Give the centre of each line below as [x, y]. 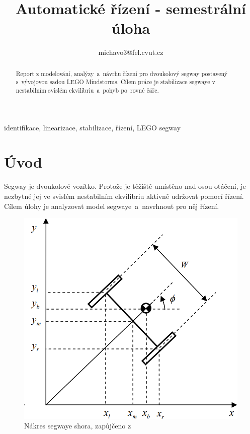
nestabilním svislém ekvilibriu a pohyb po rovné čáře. [87, 90]
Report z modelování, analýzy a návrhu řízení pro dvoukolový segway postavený [122, 73]
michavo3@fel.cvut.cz [131, 52]
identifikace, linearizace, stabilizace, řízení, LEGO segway [93, 127]
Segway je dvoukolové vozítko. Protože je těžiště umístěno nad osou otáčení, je [125, 186]
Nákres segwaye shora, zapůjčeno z [78, 426]
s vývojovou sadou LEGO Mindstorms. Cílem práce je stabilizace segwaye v [115, 82]
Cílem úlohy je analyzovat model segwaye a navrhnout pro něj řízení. [112, 206]
